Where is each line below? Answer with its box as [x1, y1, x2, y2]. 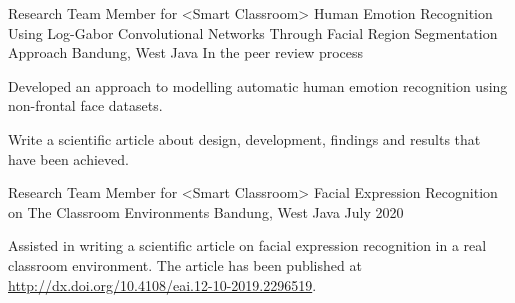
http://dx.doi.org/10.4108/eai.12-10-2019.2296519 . [8, 274, 317, 295]
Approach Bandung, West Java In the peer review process [8, 42, 364, 63]
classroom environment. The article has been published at [8, 254, 362, 275]
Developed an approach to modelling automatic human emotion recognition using [8, 75, 508, 96]
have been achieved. [8, 148, 129, 169]
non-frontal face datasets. [8, 95, 163, 116]
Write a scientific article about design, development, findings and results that [8, 128, 481, 149]
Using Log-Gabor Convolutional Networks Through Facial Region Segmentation [8, 22, 498, 43]
